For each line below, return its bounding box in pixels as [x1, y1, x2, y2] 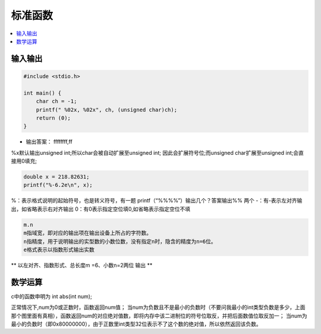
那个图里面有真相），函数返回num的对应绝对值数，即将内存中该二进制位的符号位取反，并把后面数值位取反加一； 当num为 [11, 312, 307, 319]
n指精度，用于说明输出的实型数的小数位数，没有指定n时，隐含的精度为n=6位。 [23, 238, 216, 245]
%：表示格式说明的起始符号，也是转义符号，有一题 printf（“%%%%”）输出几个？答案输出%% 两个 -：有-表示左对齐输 [11, 197, 303, 204]
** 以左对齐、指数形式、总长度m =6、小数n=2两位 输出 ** [11, 261, 153, 269]
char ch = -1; [36, 98, 77, 105]
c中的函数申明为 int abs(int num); [11, 292, 92, 300]
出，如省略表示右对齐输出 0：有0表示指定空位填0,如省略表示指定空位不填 [11, 205, 191, 213]
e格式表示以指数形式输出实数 [23, 246, 95, 253]
